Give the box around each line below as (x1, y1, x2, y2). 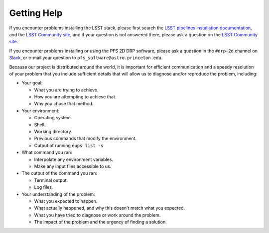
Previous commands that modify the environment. (34, 136, 137, 142)
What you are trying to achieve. (34, 87, 99, 93)
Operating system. (34, 115, 72, 121)
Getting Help (9, 7, 63, 18)
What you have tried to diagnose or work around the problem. (34, 212, 161, 218)
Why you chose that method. (34, 101, 94, 107)
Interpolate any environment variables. (34, 156, 113, 162)
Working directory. (34, 129, 72, 135)
